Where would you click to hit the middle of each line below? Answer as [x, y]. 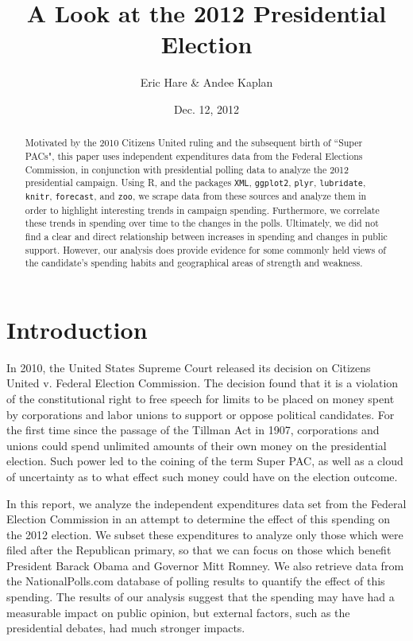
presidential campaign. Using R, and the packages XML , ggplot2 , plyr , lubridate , [195, 183]
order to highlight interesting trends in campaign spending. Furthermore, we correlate [202, 210]
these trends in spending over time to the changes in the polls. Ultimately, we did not [202, 223]
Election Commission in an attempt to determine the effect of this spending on [199, 519]
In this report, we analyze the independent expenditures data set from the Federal [206, 503]
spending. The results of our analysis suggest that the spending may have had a [201, 597]
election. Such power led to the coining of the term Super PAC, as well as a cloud [205, 461]
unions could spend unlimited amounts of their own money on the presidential [197, 445]
